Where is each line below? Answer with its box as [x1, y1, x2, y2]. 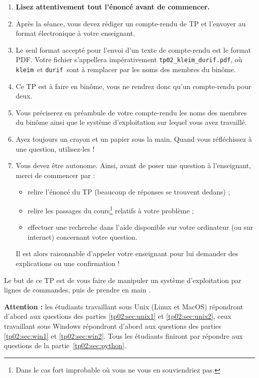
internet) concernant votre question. [27, 231, 137, 242]
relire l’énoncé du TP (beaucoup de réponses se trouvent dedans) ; [27, 187, 230, 197]
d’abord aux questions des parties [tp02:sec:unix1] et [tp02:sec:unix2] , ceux [4, 311, 232, 321]
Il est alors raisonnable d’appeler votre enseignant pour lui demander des [15, 248, 239, 259]
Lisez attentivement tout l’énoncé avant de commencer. [15, 1, 210, 11]
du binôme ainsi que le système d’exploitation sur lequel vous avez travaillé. [15, 117, 247, 127]
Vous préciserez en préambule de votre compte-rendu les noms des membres [15, 107, 247, 117]
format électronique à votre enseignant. [15, 28, 135, 38]
